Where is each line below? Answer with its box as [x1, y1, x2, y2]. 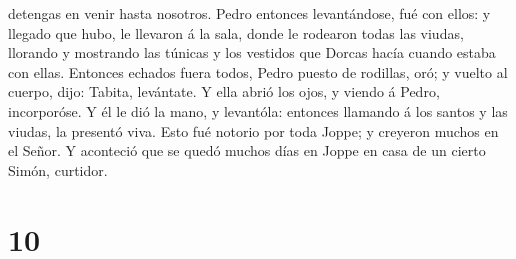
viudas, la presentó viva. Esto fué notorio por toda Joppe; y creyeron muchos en [8, 120, 499, 141]
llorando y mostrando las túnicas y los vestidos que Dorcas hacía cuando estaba [8, 42, 496, 63]
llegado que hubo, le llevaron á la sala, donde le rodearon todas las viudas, [8, 22, 464, 43]
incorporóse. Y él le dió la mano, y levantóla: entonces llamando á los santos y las [8, 100, 508, 121]
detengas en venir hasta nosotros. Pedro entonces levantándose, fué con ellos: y [8, 3, 491, 23]
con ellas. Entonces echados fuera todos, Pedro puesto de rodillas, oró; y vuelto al [8, 61, 508, 82]
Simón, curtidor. [8, 159, 108, 180]
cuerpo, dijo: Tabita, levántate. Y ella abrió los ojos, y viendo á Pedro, [8, 81, 440, 102]
